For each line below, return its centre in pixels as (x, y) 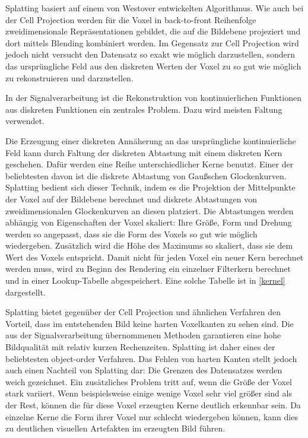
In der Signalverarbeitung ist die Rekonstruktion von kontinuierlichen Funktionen (153, 98)
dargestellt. (26, 292)
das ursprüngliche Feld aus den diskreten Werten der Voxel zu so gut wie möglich (153, 66)
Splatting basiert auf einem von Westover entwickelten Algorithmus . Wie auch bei (155, 8)
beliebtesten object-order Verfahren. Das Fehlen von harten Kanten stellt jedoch (151, 358)
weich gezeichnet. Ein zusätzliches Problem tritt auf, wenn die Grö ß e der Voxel (149, 381)
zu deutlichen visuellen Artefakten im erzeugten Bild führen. (115, 428)
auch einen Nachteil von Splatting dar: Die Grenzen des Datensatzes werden (144, 370)
